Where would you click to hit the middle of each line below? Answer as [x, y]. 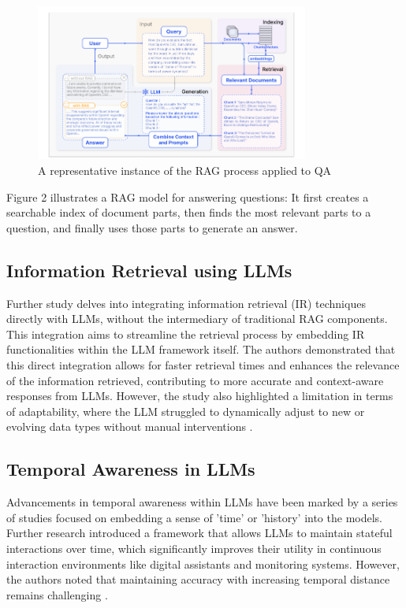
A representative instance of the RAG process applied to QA [185, 171]
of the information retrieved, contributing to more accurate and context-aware [195, 380]
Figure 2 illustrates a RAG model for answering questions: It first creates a [188, 196]
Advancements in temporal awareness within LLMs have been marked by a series [202, 502]
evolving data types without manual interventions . [130, 426]
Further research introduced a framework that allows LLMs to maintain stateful [199, 533]
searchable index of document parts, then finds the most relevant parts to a [189, 212]
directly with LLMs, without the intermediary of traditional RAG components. [197, 319]
